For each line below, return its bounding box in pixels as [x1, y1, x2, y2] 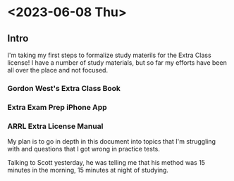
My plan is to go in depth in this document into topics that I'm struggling [7, 137, 216, 146]
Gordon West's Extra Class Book [7, 83, 121, 93]
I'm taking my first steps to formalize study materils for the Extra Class [7, 51, 211, 59]
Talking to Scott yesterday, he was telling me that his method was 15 [7, 158, 206, 167]
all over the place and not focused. [7, 66, 108, 74]
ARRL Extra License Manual [7, 121, 104, 131]
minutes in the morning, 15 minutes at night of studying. [7, 166, 169, 175]
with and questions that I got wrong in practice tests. [7, 145, 161, 154]
